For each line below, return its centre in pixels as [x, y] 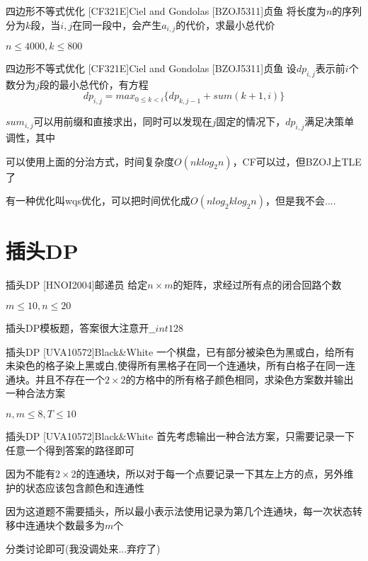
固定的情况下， [251, 121]
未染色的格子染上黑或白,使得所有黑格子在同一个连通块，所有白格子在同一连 [180, 365]
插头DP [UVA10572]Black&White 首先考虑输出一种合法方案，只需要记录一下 [180, 435]
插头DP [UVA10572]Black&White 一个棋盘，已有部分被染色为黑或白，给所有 [180, 351]
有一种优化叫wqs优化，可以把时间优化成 [98, 201]
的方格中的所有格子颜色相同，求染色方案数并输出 [240, 379]
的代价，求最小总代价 [225, 24]
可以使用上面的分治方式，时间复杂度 [90, 161]
